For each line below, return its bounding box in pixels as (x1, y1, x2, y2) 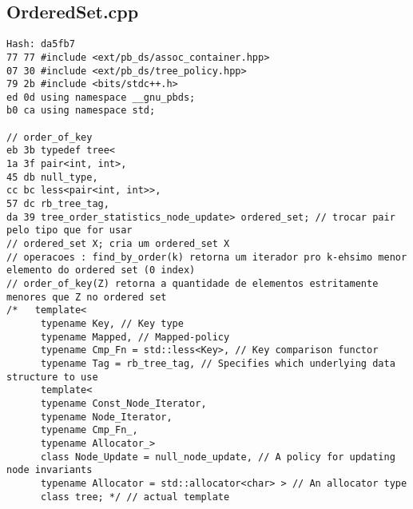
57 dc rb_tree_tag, (6, 198, 109, 210)
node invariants (6, 464, 93, 476)
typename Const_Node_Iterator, (40, 397, 207, 409)
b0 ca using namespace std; (6, 105, 156, 117)
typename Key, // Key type (40, 317, 184, 329)
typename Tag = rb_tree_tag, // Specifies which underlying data (40, 357, 395, 369)
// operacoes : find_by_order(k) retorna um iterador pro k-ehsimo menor (6, 251, 407, 263)
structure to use (6, 371, 98, 383)
